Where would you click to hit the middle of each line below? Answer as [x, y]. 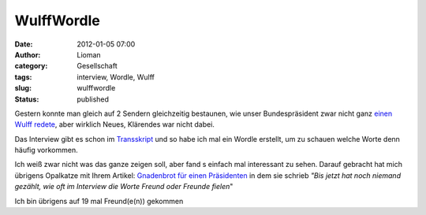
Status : [27, 99]
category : [31, 66]
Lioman [89, 54]
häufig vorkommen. [46, 150]
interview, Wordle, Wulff [116, 77]
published [93, 99]
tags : [23, 77]
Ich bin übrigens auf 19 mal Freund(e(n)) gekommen [99, 201]
